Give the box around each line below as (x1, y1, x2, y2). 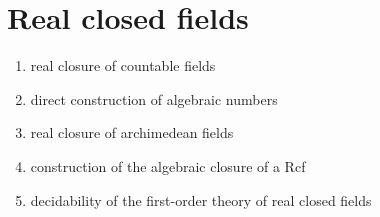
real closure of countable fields (30, 55, 216, 76)
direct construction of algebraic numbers (30, 88, 278, 109)
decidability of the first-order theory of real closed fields (30, 189, 372, 210)
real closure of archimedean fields (30, 122, 234, 143)
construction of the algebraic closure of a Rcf (30, 155, 306, 176)
